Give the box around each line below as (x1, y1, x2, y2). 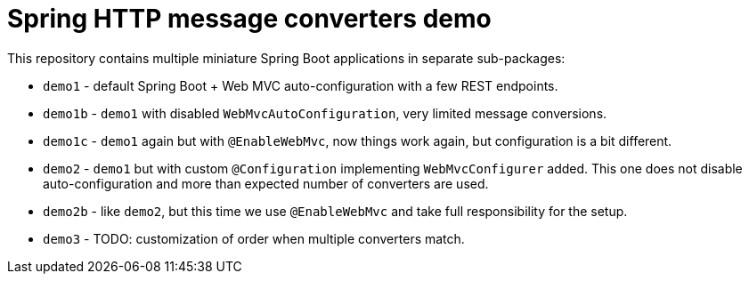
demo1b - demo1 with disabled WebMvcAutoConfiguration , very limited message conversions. (43, 105, 607, 121)
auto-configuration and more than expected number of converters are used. (43, 175, 489, 191)
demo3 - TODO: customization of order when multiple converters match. (43, 230, 465, 246)
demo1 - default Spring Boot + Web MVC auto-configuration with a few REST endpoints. (43, 77, 558, 93)
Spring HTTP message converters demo (7, 4, 492, 34)
